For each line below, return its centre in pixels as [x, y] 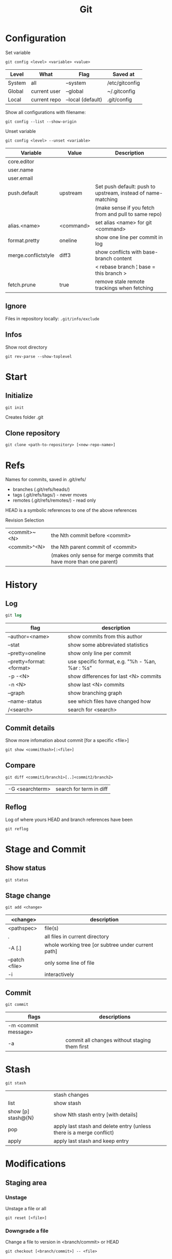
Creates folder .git [24, 417]
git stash [16, 1083]
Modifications [36, 1164]
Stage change [28, 896]
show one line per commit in [129, 237]
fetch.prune [22, 284]
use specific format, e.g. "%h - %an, [112, 662]
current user [46, 91]
